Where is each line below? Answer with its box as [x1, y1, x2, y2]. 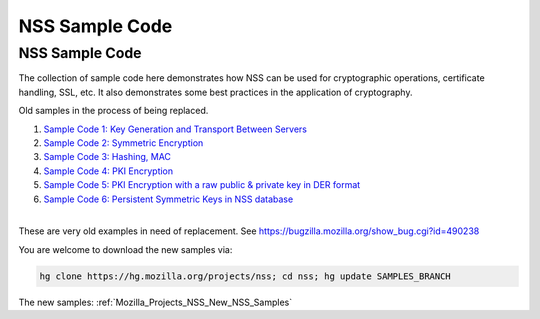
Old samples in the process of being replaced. [18, 105, 209, 117]
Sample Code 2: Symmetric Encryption [43, 136, 204, 149]
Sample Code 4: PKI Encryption [43, 165, 174, 177]
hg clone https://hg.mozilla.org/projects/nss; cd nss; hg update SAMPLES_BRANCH [39, 270, 452, 282]
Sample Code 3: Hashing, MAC [43, 151, 172, 163]
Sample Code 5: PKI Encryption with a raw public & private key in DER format [43, 179, 361, 191]
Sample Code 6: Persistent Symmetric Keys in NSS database [43, 193, 294, 205]
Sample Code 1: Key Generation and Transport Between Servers [43, 123, 307, 135]
